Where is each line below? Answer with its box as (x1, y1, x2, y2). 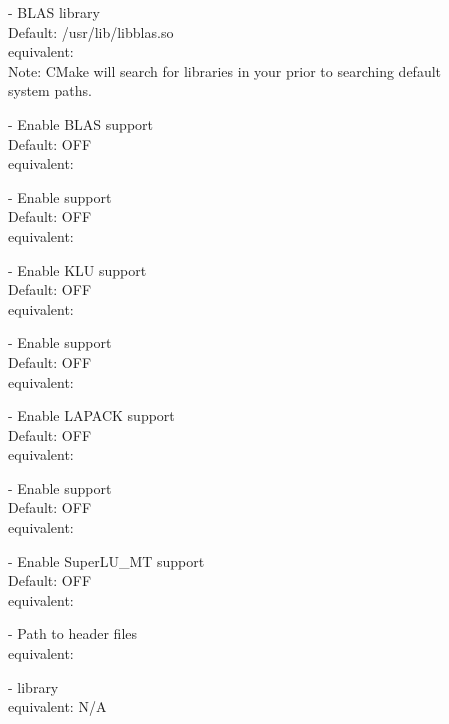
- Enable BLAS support (8, 113, 153, 134)
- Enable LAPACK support (8, 405, 175, 426)
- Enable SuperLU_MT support (8, 550, 205, 571)
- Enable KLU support (8, 259, 147, 280)
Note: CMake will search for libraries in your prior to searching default (8, 60, 442, 81)
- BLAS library (8, 2, 100, 22)
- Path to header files (8, 623, 138, 644)
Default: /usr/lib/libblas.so (8, 21, 174, 42)
